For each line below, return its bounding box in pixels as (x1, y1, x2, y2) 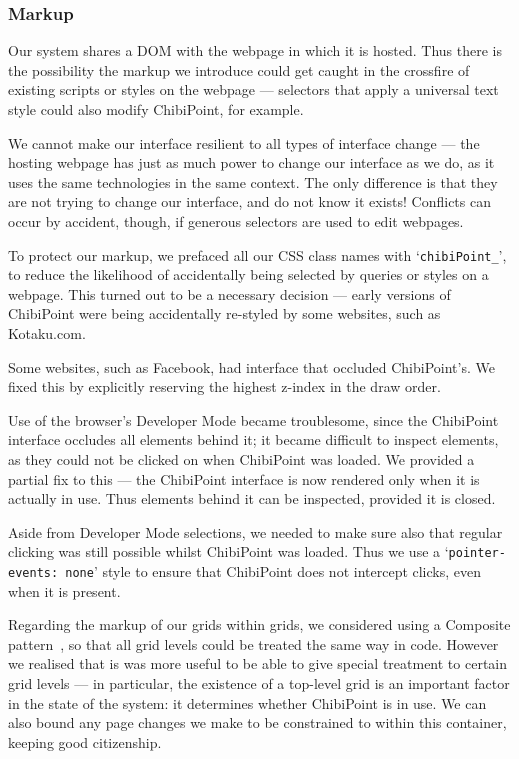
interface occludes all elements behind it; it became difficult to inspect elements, (8, 429, 499, 450)
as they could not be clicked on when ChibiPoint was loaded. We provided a (8, 448, 475, 469)
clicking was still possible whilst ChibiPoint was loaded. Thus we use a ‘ (8, 541, 449, 562)
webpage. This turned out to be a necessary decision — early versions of (8, 283, 451, 304)
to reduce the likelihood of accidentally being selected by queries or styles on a (8, 264, 489, 285)
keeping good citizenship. (8, 731, 162, 752)
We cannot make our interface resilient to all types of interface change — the (8, 132, 480, 153)
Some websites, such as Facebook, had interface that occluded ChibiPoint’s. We (8, 356, 495, 377)
